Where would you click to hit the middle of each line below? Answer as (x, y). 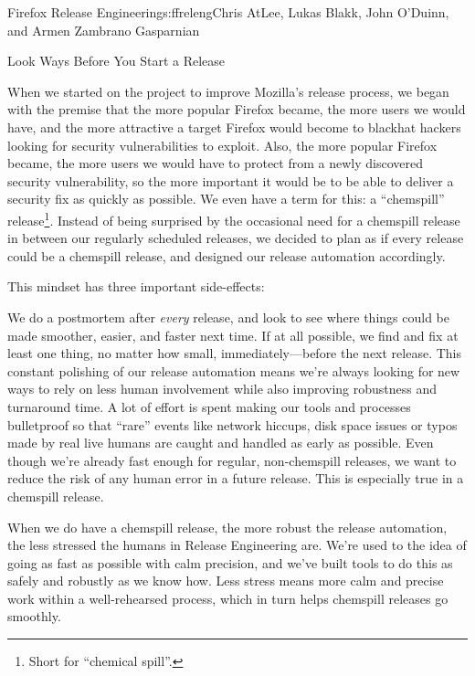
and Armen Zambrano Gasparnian (104, 30)
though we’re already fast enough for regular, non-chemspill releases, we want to (232, 460)
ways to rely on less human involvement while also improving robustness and (222, 389)
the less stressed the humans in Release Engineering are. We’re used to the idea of (237, 545)
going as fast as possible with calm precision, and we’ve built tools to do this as (230, 562)
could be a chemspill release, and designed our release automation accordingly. (227, 255)
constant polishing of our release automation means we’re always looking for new (234, 370)
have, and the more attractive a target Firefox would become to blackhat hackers (234, 127)
